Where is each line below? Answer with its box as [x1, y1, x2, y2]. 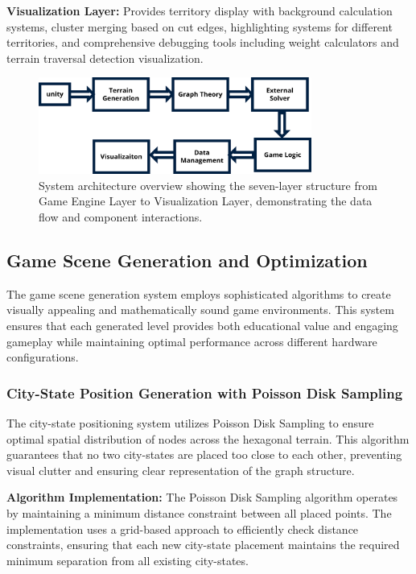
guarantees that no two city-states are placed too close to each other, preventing [6, 446, 402, 463]
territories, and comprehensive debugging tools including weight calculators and [6, 34, 399, 51]
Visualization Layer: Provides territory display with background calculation [6, 2, 393, 19]
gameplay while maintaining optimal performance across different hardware [6, 332, 377, 349]
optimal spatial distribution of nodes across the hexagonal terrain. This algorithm [6, 430, 410, 447]
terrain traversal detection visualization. [6, 49, 204, 66]
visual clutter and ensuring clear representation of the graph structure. [6, 461, 355, 478]
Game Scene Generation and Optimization [6, 248, 368, 273]
